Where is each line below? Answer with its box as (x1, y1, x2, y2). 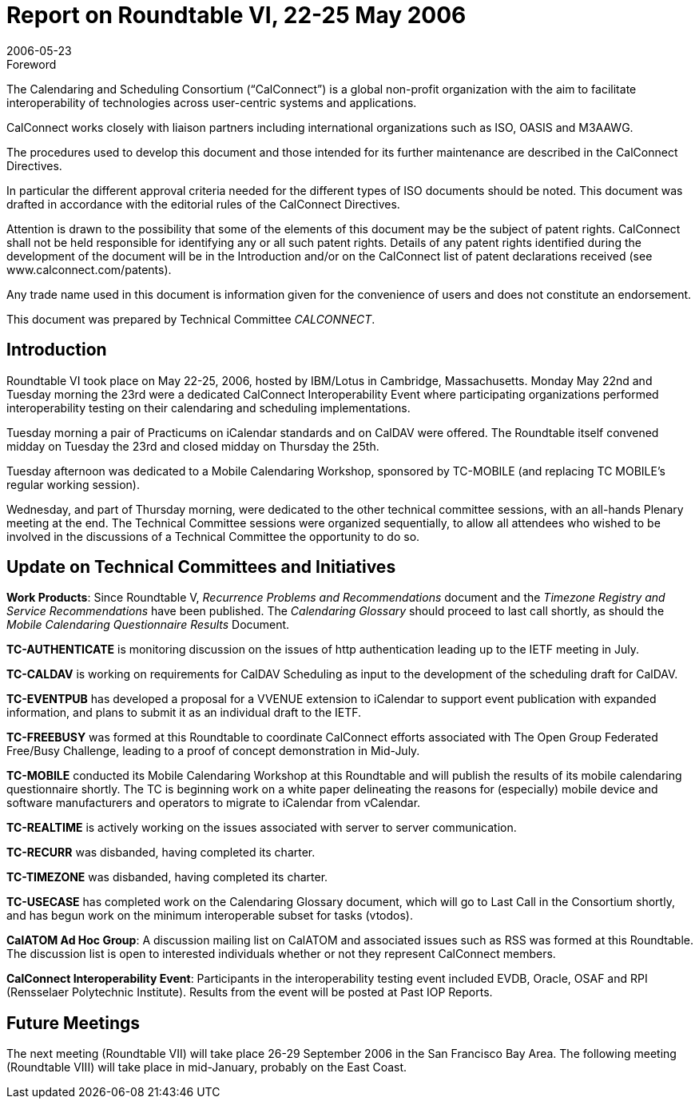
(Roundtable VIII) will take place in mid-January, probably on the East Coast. (6, 1060, 407, 1075)
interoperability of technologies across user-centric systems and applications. (6, 95, 417, 109)
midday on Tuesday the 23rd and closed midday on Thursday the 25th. (6, 439, 379, 453)
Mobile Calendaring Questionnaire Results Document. (6, 618, 290, 632)
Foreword (6, 57, 57, 71)
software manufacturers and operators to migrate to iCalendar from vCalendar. (6, 796, 421, 810)
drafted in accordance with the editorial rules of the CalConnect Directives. (6, 197, 400, 211)
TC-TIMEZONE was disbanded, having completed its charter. (6, 870, 328, 884)
